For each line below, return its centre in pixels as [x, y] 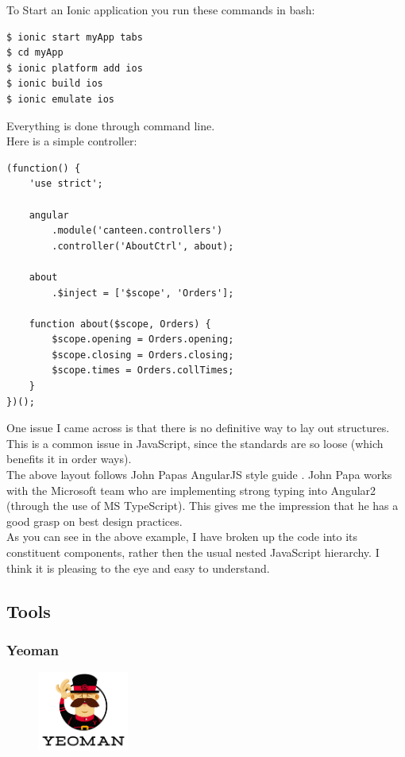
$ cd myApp [35, 53]
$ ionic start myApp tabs [75, 37]
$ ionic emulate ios [61, 99]
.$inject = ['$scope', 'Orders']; [143, 293]
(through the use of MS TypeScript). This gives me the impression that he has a [202, 506]
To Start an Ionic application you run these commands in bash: [161, 10]
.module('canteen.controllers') [137, 231]
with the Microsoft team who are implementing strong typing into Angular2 [191, 490]
